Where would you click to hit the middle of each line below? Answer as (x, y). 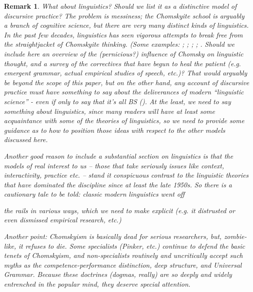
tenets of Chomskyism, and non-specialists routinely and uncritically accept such (123, 255)
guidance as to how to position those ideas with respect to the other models (115, 130)
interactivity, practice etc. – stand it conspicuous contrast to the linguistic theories (126, 175)
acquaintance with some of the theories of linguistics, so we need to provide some (124, 120)
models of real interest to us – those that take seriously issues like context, (114, 165)
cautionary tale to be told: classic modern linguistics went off (94, 194)
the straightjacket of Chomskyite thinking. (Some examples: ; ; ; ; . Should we (119, 44)
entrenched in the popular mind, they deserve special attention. (97, 284)
